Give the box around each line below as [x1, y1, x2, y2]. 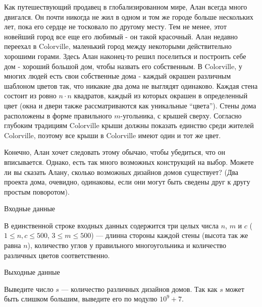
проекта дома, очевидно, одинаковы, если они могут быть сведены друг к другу [4, 176, 250, 187]
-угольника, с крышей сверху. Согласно [120, 110, 242, 120]
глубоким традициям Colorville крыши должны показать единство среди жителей [4, 120, 254, 131]
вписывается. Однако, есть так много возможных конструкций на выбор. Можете [4, 156, 254, 167]
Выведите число [4, 283, 54, 294]
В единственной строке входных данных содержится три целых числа [4, 220, 219, 230]
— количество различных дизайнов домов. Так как [61, 283, 218, 294]
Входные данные [4, 203, 56, 214]
